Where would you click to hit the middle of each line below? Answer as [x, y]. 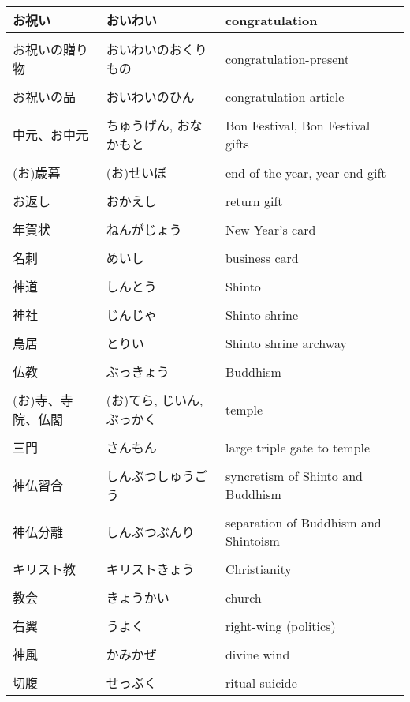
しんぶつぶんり [150, 532]
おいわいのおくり [157, 49]
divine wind [257, 654]
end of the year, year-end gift [306, 172]
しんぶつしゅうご [157, 476]
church [243, 597]
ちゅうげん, [140, 125]
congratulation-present [287, 58]
